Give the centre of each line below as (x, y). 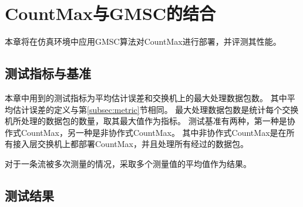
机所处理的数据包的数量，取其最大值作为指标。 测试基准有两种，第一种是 (146, 121)
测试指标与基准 (48, 73)
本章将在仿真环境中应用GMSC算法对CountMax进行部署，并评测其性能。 (143, 41)
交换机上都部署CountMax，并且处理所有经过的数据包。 (143, 144)
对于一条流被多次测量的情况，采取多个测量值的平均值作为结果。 (128, 163)
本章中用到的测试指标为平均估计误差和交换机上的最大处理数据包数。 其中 (146, 97)
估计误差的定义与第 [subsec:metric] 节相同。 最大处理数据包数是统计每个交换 (156, 109)
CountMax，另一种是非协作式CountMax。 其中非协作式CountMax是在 (154, 132)
